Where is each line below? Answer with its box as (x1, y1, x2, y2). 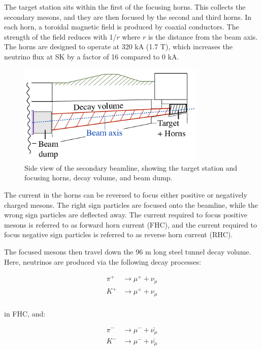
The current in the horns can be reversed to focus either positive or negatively (4, 189, 247, 200)
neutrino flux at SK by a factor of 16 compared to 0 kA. (4, 51, 179, 61)
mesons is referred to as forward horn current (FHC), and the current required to (4, 219, 257, 230)
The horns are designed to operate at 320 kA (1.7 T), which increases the (4, 41, 233, 52)
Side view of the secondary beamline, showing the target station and (24, 162, 238, 173)
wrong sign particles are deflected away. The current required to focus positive (4, 209, 247, 220)
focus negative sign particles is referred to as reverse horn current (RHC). (4, 229, 233, 240)
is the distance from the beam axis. (148, 31, 258, 42)
